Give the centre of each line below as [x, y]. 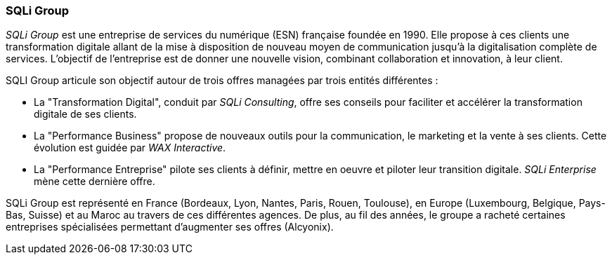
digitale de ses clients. [85, 114]
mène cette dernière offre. [95, 182]
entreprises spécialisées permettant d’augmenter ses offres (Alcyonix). [170, 227]
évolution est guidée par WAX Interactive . [130, 148]
